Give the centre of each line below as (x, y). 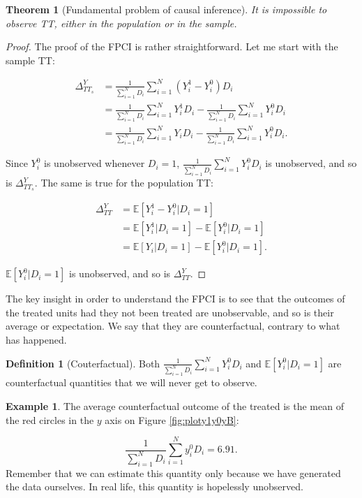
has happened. (36, 340)
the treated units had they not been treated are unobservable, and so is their (170, 312)
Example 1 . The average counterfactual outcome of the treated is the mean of (175, 406)
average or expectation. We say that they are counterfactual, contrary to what (173, 326)
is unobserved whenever (95, 163)
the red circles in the (50, 419)
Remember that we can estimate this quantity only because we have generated (173, 473)
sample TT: (30, 60)
